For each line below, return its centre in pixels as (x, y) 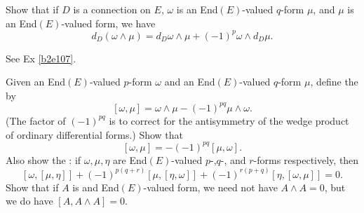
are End (130, 159)
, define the (334, 82)
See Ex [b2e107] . (41, 58)
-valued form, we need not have (210, 187)
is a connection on (112, 9)
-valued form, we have (108, 23)
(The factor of (36, 120)
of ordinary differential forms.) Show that (95, 134)
